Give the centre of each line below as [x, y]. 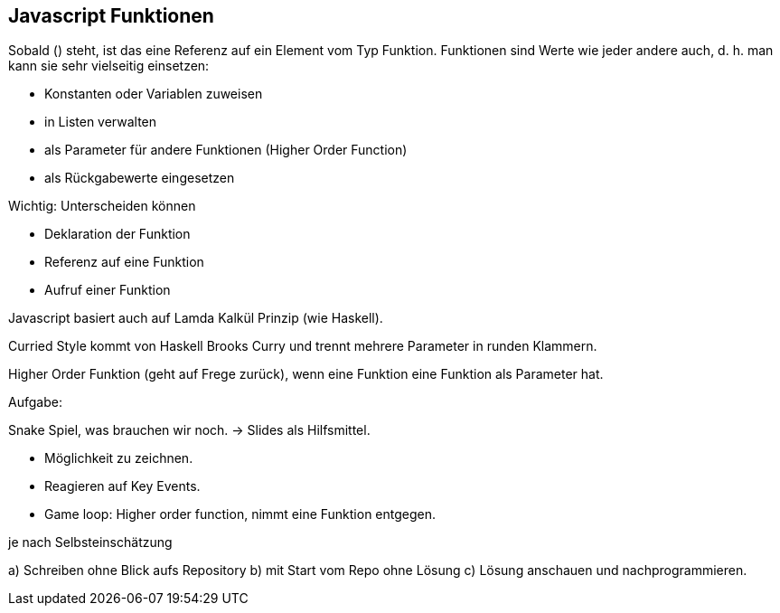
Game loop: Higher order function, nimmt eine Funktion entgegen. [240, 514]
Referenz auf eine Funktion [124, 262]
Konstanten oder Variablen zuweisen [154, 94]
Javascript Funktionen [111, 16]
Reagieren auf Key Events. [122, 486]
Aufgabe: [35, 402]
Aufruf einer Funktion [108, 290]
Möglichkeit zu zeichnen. [119, 458]
